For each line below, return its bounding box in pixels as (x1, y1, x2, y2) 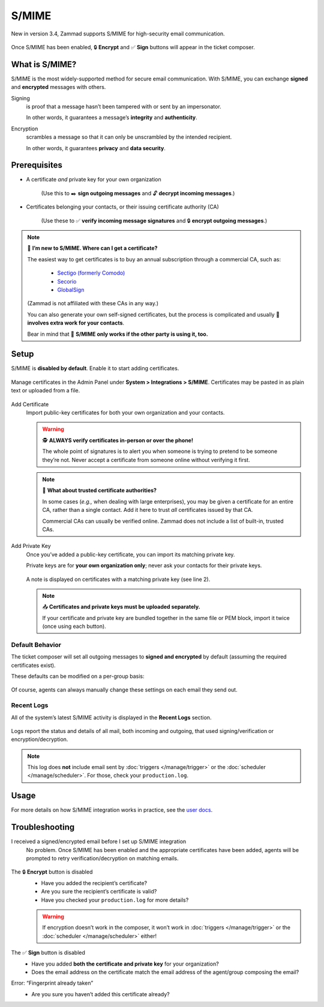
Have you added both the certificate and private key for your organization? (31, 960, 219, 967)
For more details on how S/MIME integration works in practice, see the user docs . (11, 806, 213, 814)
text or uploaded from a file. (11, 387, 80, 394)
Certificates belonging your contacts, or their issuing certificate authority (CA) (26, 203, 219, 210)
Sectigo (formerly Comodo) (57, 269, 125, 276)
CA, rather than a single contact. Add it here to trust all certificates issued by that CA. (42, 507, 253, 514)
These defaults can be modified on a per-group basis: (11, 672, 145, 680)
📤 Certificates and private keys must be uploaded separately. (42, 603, 200, 610)
